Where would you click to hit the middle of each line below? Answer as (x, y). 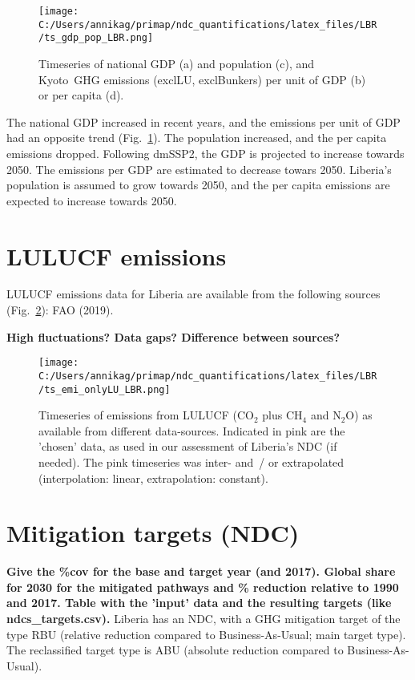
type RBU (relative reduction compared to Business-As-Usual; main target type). (206, 634)
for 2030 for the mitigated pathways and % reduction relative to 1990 (203, 587)
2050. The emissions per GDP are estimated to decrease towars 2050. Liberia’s (199, 169)
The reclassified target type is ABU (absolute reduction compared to (175, 650)
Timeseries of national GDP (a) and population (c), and (177, 63)
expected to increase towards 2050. (92, 200)
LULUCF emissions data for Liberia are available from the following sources (193, 294)
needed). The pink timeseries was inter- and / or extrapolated (191, 461)
